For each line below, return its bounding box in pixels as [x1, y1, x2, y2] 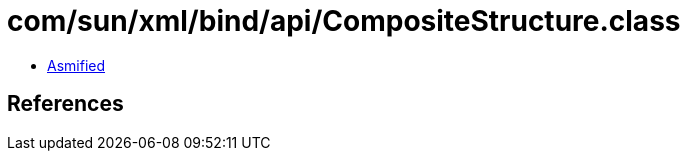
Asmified [47, 56, 106, 74]
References [7, 91, 124, 117]
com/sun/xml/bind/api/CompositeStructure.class [7, 4, 681, 38]
